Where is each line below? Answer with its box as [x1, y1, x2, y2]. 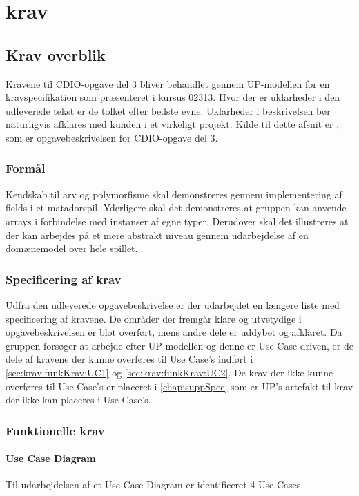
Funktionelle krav [6, 421, 105, 439]
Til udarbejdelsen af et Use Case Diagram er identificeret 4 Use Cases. [6, 477, 304, 492]
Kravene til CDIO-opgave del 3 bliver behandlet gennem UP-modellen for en [6, 76, 330, 90]
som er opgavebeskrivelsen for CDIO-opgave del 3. [6, 130, 218, 144]
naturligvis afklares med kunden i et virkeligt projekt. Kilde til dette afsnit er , [6, 117, 340, 131]
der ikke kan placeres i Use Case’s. [6, 392, 151, 407]
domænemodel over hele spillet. [6, 241, 138, 256]
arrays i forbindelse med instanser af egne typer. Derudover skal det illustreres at [6, 213, 349, 228]
